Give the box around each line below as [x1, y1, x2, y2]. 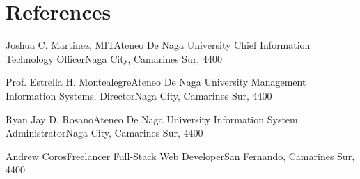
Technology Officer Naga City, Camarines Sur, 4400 [6, 51, 222, 65]
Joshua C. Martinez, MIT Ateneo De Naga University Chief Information [6, 38, 311, 52]
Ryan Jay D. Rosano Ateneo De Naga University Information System [6, 111, 298, 126]
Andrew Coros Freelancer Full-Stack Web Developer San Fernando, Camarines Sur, [6, 148, 355, 163]
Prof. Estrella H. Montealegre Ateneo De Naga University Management [6, 75, 306, 89]
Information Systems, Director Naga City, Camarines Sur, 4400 [6, 88, 272, 102]
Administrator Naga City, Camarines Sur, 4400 [6, 125, 203, 140]
